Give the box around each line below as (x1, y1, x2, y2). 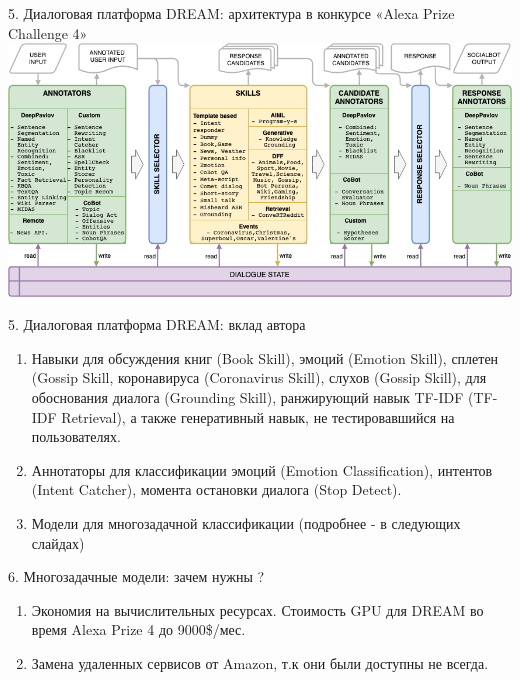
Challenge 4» (8, 22, 88, 43)
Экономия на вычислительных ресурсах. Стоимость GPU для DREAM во (31, 599, 484, 620)
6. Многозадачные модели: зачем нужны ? (8, 566, 265, 587)
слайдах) (31, 532, 85, 553)
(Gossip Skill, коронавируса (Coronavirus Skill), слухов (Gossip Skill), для (31, 367, 487, 388)
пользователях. (31, 426, 121, 447)
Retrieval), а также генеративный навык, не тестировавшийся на (61, 406, 455, 427)
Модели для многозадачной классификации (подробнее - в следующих (31, 512, 461, 533)
